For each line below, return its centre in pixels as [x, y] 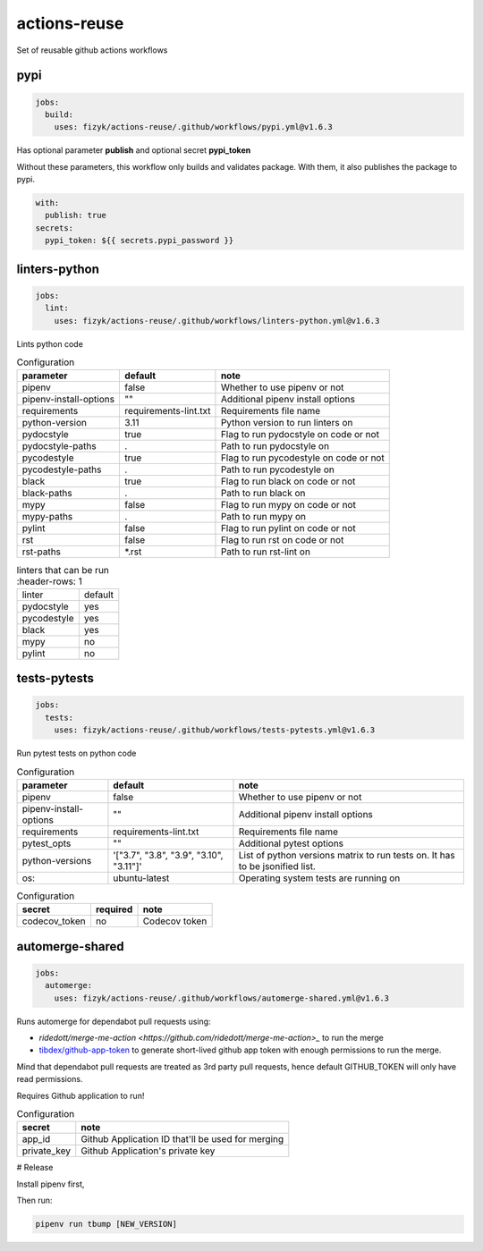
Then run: [34, 1200]
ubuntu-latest [141, 878]
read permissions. [50, 1079]
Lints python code [50, 343]
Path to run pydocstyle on [275, 446]
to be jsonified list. [277, 866]
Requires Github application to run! [80, 1095]
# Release [35, 1168]
